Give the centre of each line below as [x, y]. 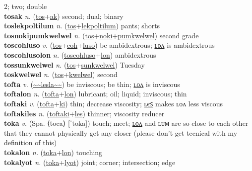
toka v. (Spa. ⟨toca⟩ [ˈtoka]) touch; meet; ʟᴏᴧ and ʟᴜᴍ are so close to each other [126, 123]
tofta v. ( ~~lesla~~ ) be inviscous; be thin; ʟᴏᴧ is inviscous [92, 84]
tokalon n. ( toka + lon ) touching [53, 152]
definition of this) [31, 142]
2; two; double [26, 6]
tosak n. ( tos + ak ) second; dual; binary [64, 16]
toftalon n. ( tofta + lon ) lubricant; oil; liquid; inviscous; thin [95, 94]
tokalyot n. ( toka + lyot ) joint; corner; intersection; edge [90, 162]
